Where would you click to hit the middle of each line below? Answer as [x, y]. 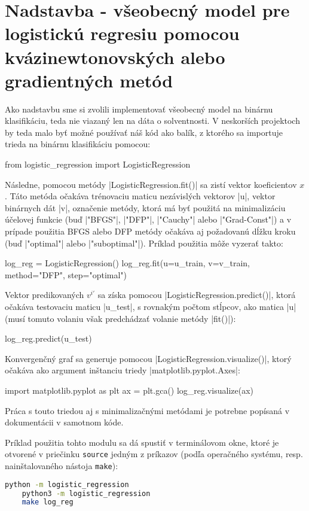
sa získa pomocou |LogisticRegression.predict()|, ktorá [197, 295]
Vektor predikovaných [45, 295]
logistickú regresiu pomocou [122, 33]
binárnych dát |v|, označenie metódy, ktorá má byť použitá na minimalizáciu [145, 207]
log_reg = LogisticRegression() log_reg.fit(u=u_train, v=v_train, [127, 263]
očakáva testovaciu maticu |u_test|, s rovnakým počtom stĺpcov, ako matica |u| [151, 306]
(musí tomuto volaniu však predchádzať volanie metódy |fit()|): [120, 318]
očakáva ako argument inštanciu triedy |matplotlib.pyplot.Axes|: [123, 370]
